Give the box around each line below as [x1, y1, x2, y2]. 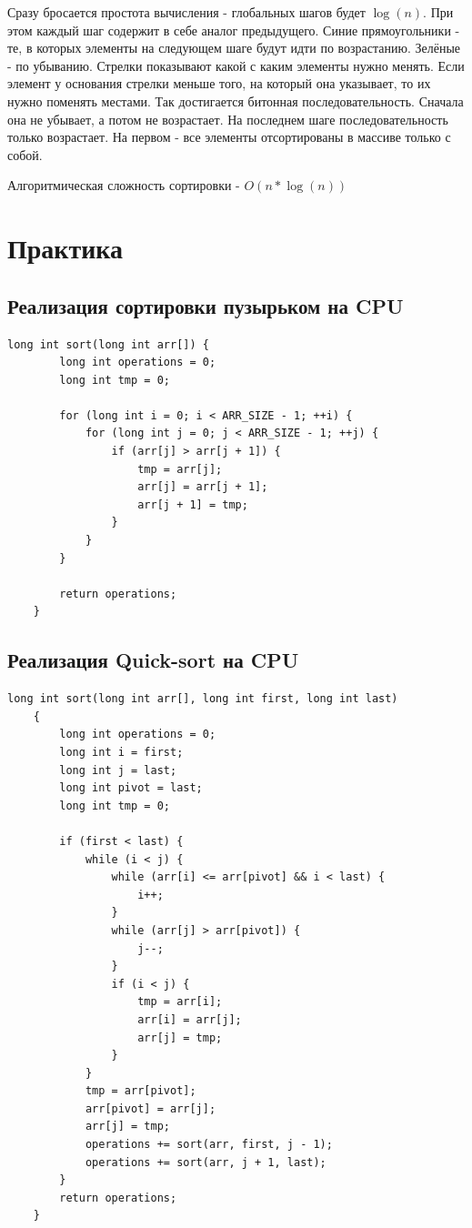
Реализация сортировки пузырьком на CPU [7, 291, 404, 319]
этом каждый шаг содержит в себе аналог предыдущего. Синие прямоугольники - [7, 20, 460, 39]
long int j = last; [59, 763, 177, 777]
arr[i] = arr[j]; [137, 1012, 242, 1026]
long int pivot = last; [59, 781, 203, 795]
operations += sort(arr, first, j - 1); [85, 1138, 333, 1152]
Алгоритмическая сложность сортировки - [7, 176, 240, 195]
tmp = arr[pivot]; [85, 1084, 196, 1098]
